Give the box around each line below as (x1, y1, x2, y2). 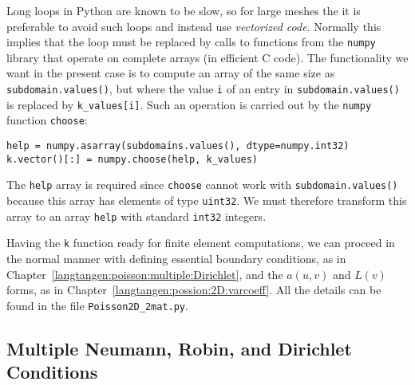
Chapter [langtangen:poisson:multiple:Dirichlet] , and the (6, 265, 283, 282)
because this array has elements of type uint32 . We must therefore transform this (6, 191, 407, 208)
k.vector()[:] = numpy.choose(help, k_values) (6, 153, 258, 165)
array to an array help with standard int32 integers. (6, 207, 267, 224)
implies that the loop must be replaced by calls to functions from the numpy (6, 33, 376, 50)
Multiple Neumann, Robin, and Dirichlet (6, 336, 352, 360)
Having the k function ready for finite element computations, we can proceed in (6, 234, 395, 251)
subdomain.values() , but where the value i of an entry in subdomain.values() (6, 81, 400, 97)
